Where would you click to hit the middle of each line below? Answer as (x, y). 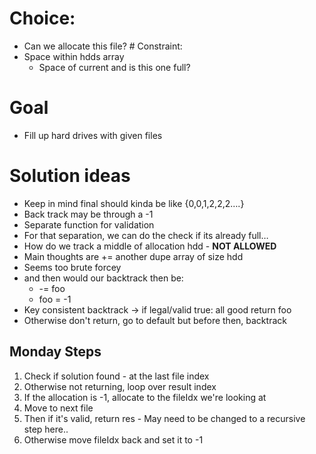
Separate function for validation (89, 224)
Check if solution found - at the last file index (116, 376)
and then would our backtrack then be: (103, 278)
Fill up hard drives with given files (93, 135)
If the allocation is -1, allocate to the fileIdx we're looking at (145, 397)
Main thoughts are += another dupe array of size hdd (133, 256)
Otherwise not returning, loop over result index (120, 386)
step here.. (46, 429)
